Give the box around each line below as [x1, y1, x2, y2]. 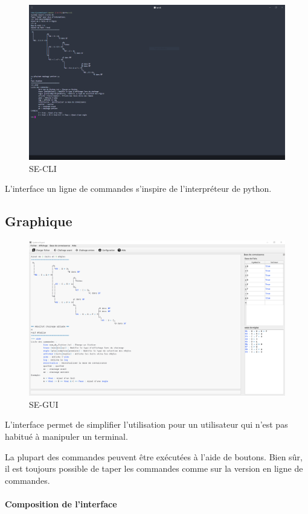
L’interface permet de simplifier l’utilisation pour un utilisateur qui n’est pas [5, 418, 288, 431]
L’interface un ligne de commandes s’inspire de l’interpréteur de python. [5, 182, 272, 195]
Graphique [5, 212, 72, 230]
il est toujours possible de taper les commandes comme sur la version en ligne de [5, 462, 303, 475]
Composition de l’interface [5, 497, 117, 510]
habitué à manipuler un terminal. [5, 430, 128, 443]
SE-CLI [29, 162, 57, 174]
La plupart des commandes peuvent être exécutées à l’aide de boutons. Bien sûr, [5, 450, 303, 463]
